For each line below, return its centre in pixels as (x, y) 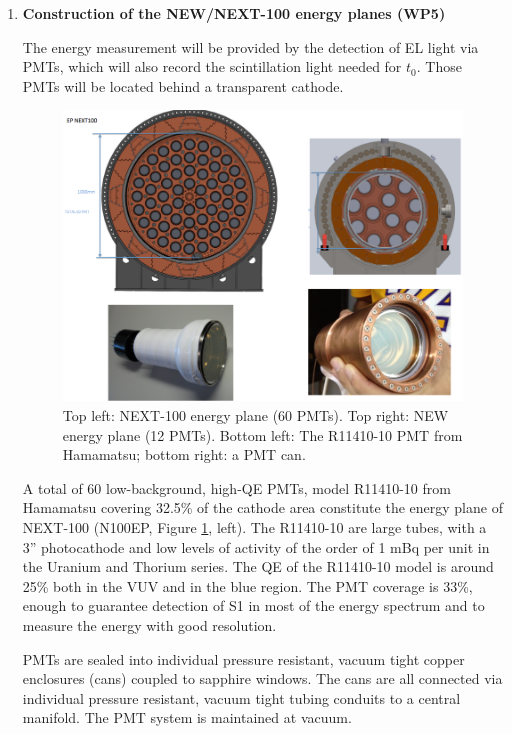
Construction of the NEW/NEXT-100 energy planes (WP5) (234, 13)
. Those (439, 66)
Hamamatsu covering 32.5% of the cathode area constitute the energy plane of (262, 507)
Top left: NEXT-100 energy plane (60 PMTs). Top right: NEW (255, 414)
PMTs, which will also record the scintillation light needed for (212, 66)
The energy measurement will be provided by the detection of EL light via (250, 46)
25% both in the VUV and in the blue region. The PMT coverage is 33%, (247, 585)
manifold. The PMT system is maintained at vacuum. (187, 717)
